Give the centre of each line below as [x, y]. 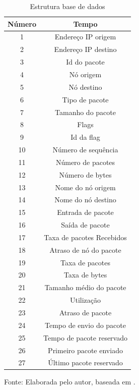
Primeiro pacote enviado [85, 350]
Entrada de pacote [85, 212]
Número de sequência [85, 150]
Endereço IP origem [85, 37]
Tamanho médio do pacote [85, 287]
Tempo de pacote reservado [85, 337]
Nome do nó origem [85, 187]
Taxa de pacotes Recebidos [85, 237]
